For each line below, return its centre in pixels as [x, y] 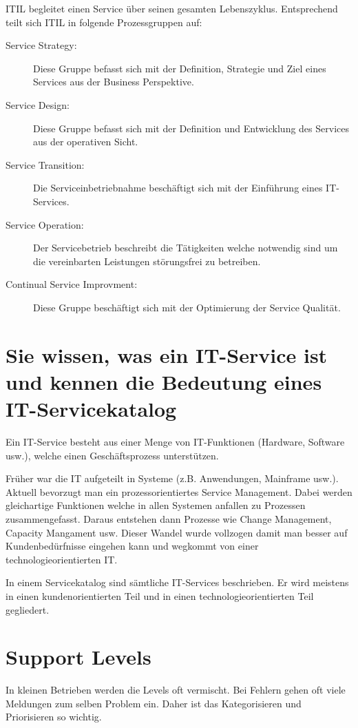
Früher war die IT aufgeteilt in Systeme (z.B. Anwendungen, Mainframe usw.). [172, 478]
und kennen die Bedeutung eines [164, 381]
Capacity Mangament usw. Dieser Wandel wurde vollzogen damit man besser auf [177, 532]
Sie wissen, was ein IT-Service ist [167, 354]
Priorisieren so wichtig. [54, 717]
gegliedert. [28, 609]
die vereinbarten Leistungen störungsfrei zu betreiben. [147, 261]
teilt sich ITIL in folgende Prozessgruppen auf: [104, 22]
